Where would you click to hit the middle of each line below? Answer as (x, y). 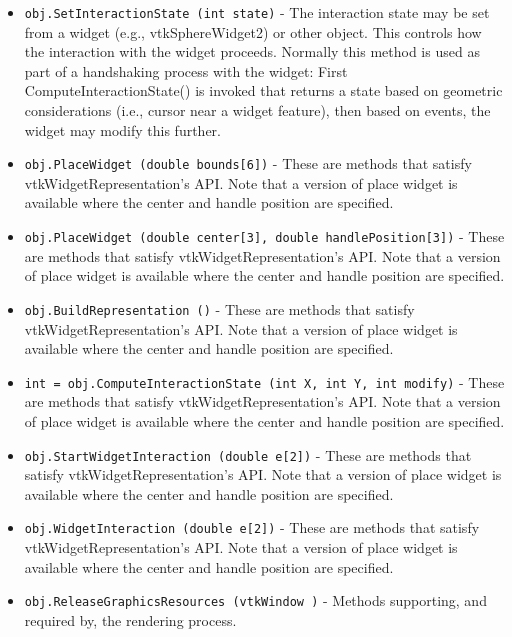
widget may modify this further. (122, 129)
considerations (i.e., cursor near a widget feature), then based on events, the (257, 110)
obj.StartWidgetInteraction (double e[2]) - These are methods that (248, 454)
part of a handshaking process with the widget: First (186, 70)
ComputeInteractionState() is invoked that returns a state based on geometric (263, 90)
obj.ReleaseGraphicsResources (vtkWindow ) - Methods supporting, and (255, 600)
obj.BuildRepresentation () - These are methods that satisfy (219, 308)
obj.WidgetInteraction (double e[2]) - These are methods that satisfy (252, 527)
